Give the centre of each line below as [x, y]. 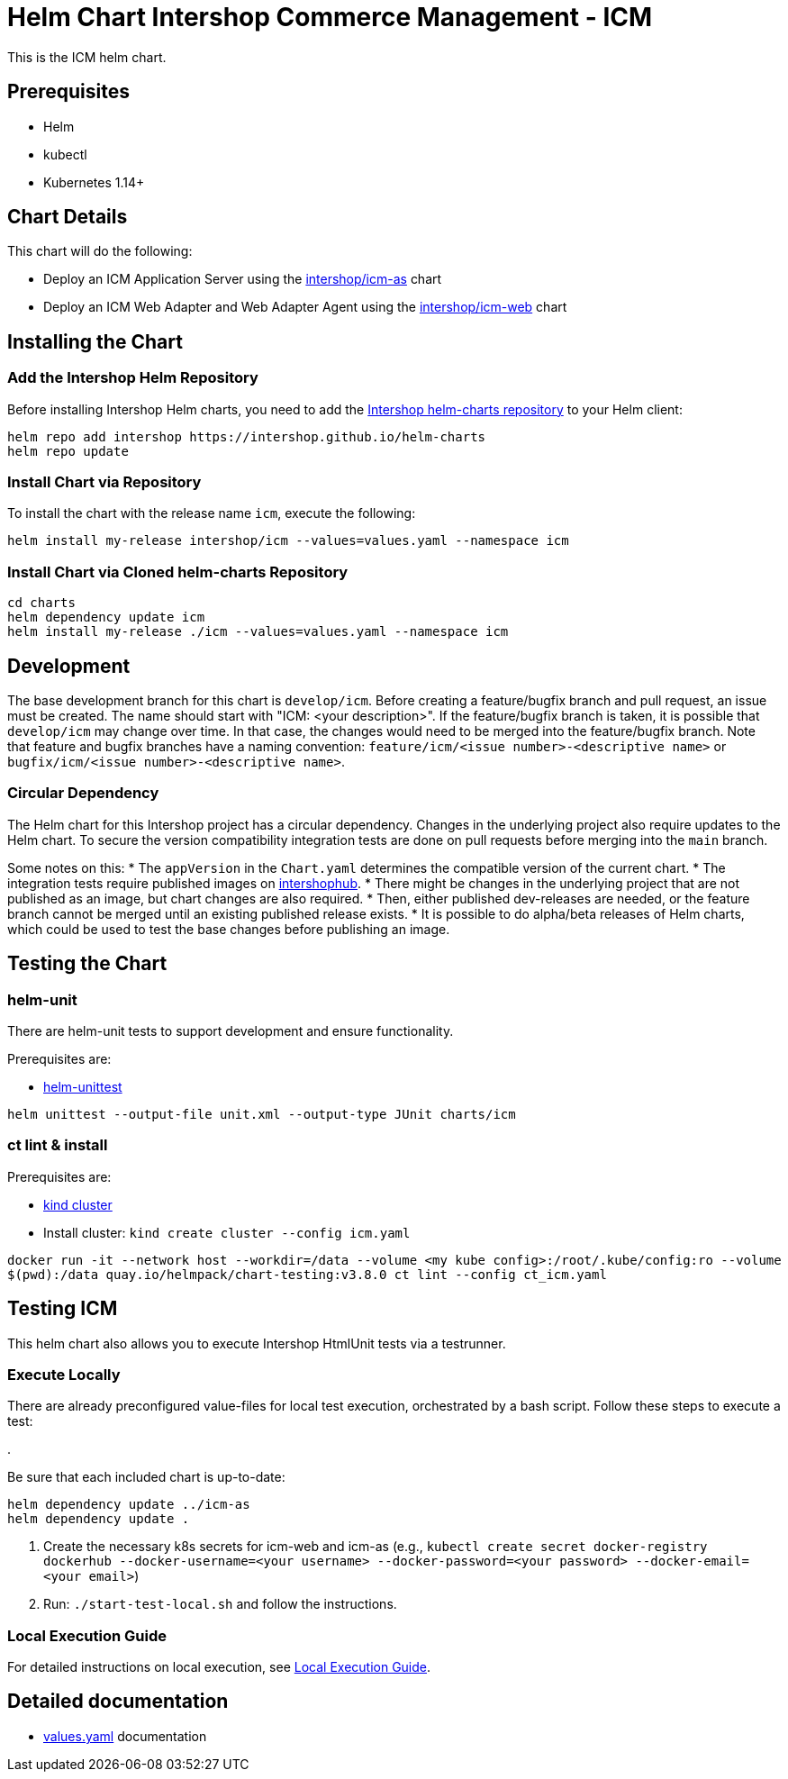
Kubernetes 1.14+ [94, 182]
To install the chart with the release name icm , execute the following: [212, 513]
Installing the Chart [95, 341]
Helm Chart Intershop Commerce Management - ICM [330, 17]
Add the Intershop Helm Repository [133, 378]
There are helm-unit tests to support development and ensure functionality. [231, 1030]
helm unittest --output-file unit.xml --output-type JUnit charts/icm [262, 1114]
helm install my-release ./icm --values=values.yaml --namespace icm [258, 632]
